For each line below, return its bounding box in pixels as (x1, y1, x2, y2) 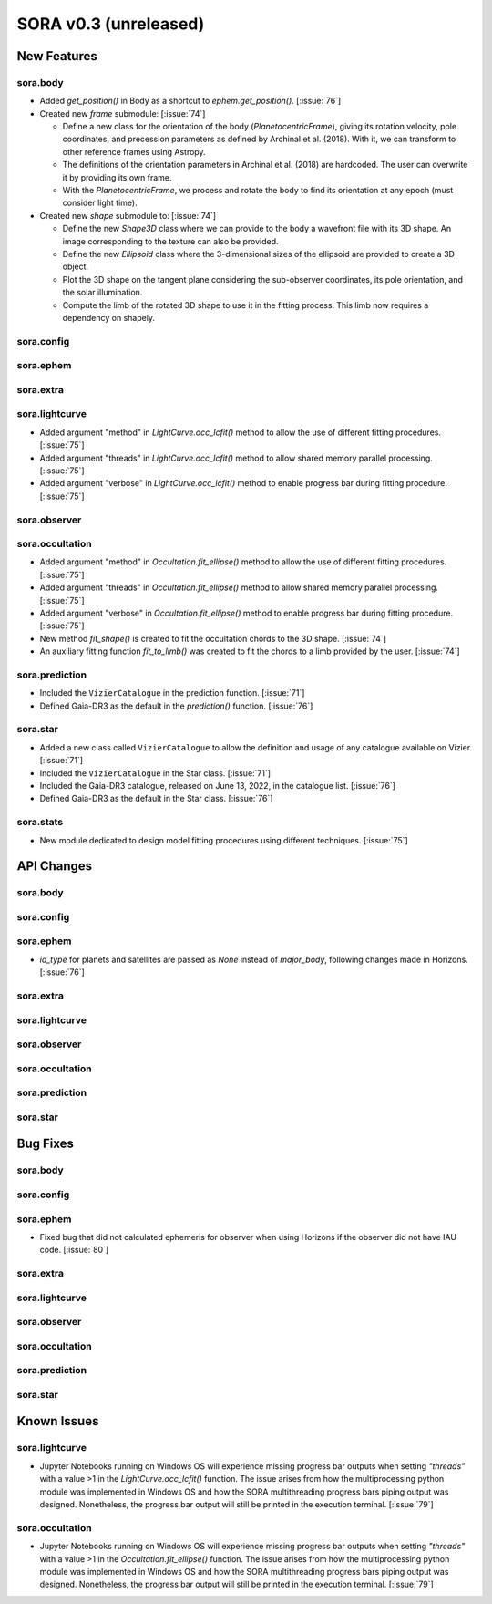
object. (62, 261, 89, 273)
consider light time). (62, 197, 138, 209)
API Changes (16, 858, 93, 874)
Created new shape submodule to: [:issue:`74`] (39, 210, 217, 221)
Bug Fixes (16, 1136, 75, 1152)
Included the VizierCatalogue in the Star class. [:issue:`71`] (39, 767, 272, 779)
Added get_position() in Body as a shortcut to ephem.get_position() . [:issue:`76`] (39, 96, 342, 107)
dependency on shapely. (62, 312, 155, 323)
